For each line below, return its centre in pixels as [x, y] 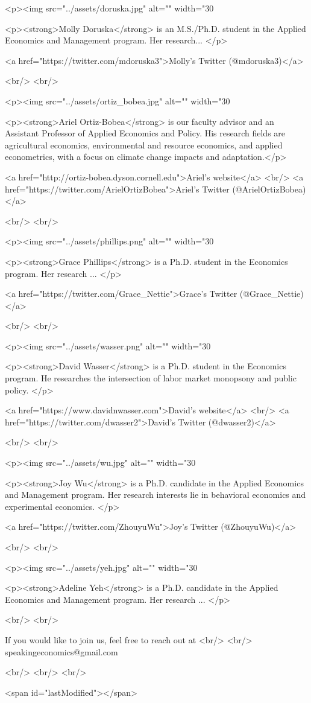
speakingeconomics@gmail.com [61, 651]
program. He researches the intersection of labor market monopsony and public [151, 378]
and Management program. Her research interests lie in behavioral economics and [155, 495]
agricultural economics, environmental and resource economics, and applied [144, 145]
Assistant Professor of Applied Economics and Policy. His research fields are [145, 133]
